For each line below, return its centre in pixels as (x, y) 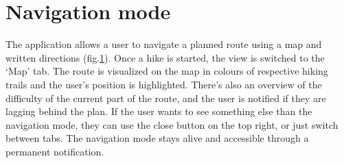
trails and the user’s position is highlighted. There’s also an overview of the (164, 84)
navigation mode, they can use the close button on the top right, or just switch (172, 124)
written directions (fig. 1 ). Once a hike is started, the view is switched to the (165, 57)
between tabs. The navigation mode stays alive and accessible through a (157, 138)
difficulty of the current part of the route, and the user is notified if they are (166, 98)
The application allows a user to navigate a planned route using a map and (164, 44)
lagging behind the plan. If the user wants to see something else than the (159, 111)
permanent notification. (55, 151)
